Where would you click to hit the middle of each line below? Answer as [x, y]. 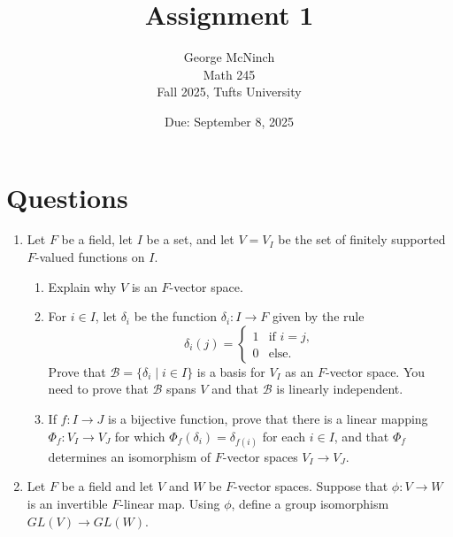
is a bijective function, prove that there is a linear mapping [268, 418]
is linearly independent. [340, 389]
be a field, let [97, 239]
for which [140, 436]
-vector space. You [375, 371]
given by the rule [318, 316]
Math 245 [229, 74]
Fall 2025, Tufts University [229, 92]
